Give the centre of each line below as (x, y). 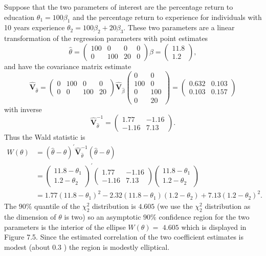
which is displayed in (214, 227)
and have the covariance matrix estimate (68, 66)
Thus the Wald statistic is (45, 137)
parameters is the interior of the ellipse (65, 227)
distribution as (228, 206)
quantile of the (57, 206)
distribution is (114, 206)
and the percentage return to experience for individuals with (167, 17)
